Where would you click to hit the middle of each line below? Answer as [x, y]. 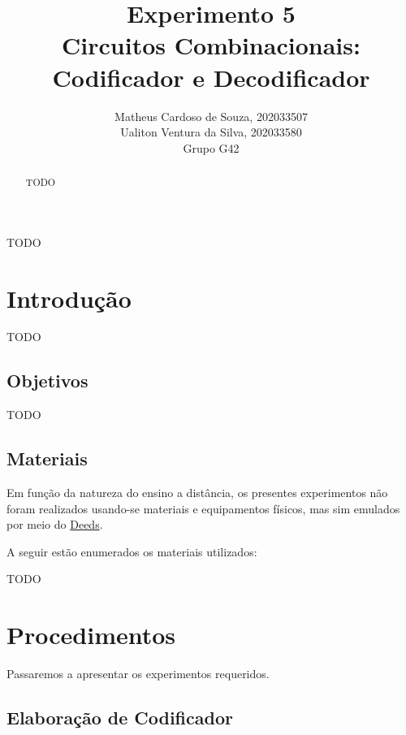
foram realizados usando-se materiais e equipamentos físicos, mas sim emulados [203, 508]
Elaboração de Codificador [120, 718]
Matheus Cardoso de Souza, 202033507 [211, 116]
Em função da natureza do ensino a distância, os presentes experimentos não [197, 493]
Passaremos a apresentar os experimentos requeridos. [138, 674]
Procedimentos [91, 635]
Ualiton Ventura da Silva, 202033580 [211, 132]
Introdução [69, 298]
